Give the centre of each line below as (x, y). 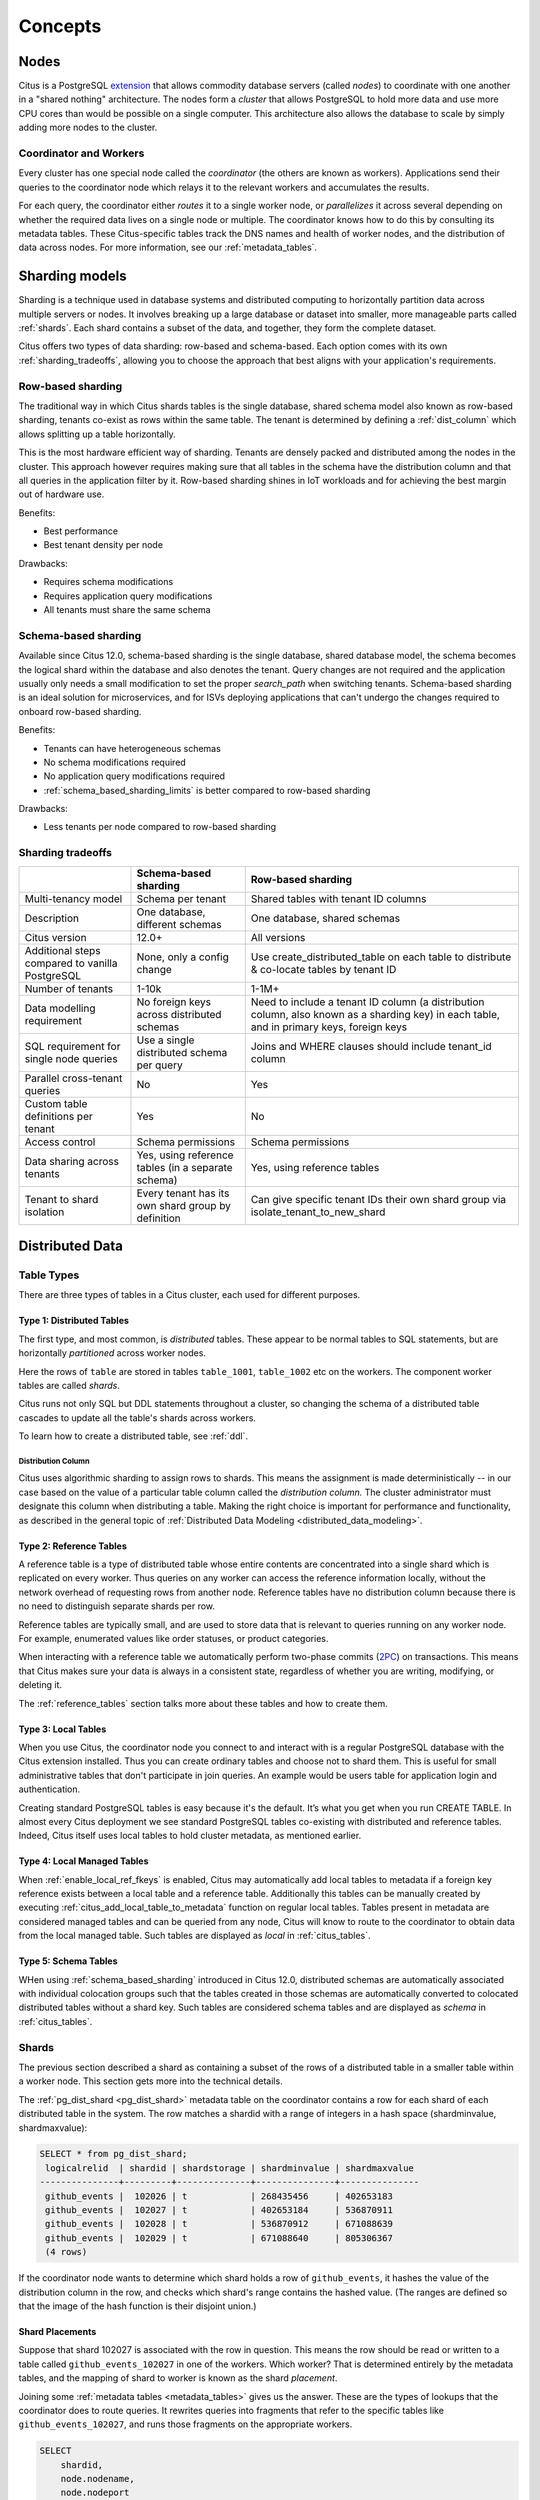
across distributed (179, 1014)
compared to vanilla (71, 963)
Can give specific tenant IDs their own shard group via (378, 1199)
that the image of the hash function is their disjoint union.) (137, 2306)
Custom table (56, 1103)
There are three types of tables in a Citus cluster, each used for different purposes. (189, 1295)
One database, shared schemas (325, 918)
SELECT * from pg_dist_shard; (113, 2154)
